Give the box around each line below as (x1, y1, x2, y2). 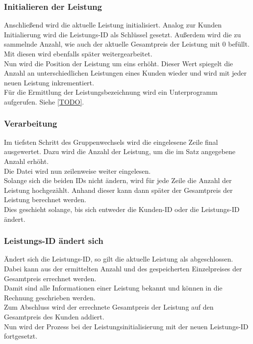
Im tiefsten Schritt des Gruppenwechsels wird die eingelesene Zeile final (4, 136, 218, 147)
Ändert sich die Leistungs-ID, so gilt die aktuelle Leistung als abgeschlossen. (4, 254, 233, 264)
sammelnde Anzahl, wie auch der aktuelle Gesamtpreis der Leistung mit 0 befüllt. (4, 39, 250, 49)
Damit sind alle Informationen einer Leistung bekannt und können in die (4, 283, 223, 293)
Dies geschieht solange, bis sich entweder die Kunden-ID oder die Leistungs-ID (4, 204, 240, 214)
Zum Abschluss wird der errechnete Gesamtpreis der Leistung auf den (4, 302, 214, 312)
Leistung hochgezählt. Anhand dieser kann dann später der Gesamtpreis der (4, 185, 233, 195)
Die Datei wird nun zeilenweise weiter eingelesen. (4, 165, 151, 176)
